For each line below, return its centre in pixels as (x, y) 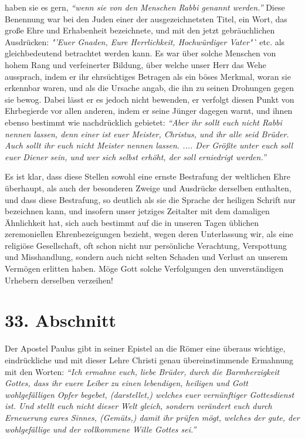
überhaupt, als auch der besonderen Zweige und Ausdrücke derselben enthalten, (148, 188)
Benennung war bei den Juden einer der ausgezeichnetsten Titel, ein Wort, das (146, 18)
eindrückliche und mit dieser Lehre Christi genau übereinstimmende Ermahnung (149, 359)
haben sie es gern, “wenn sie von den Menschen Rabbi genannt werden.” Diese (145, 7)
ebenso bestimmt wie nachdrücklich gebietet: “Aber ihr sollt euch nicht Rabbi (143, 122)
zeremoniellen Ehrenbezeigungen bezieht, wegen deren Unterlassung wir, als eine (149, 234)
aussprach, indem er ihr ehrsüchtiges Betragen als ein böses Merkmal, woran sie (148, 76)
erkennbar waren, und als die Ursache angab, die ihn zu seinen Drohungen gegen (149, 88)
